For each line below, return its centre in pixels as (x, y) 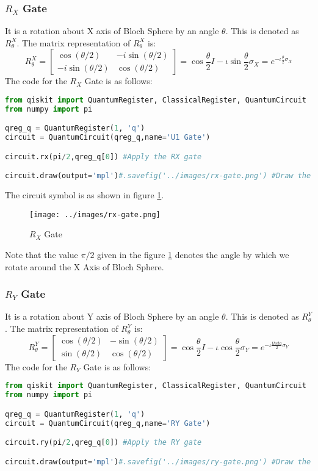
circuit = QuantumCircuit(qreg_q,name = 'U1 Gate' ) (108, 138)
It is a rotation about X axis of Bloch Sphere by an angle (112, 31)
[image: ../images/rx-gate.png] (95, 214)
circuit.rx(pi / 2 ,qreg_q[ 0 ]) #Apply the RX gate (103, 156)
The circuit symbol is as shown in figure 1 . (85, 195)
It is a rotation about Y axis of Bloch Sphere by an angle (112, 316)
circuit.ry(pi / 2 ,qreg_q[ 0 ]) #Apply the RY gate (103, 443)
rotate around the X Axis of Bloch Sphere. (85, 266)
